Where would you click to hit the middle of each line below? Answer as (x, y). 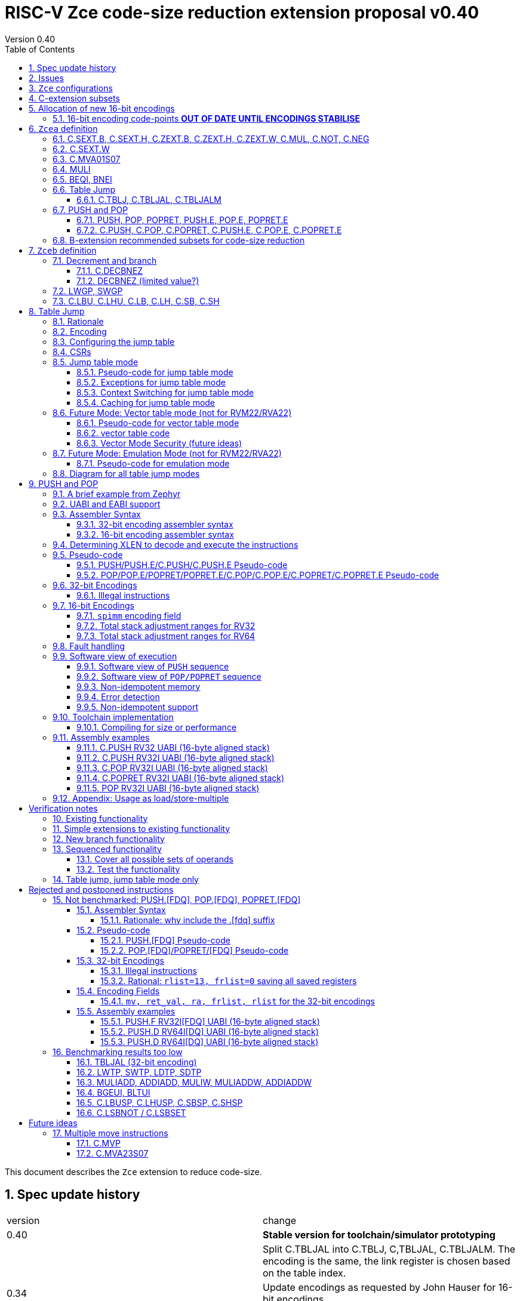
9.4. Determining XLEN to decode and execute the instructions (176, 544)
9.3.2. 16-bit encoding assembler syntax (155, 534)
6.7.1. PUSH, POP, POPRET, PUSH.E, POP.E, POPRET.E (182, 220)
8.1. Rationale (78, 321)
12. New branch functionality (109, 838)
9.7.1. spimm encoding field (129, 615)
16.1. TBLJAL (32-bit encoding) (137, 1062)
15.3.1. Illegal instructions (149, 970)
